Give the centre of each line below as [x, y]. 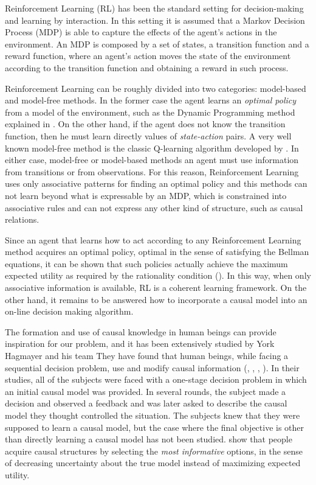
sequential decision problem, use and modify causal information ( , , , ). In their [152, 367]
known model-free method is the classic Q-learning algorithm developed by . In [152, 148]
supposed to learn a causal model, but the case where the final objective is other [155, 427]
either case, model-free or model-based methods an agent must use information [152, 160]
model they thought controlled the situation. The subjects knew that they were [153, 415]
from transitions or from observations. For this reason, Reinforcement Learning [152, 171]
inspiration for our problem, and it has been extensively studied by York [140, 344]
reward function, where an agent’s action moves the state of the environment [148, 56]
